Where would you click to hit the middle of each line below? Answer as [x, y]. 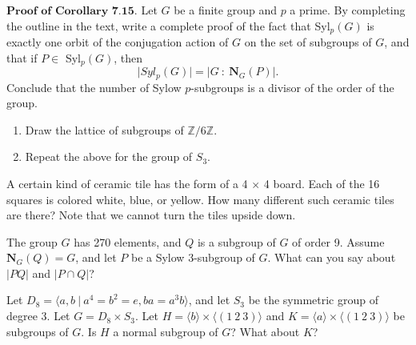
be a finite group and [225, 10]
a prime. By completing [348, 10]
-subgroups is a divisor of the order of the [292, 87]
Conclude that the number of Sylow [94, 87]
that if [22, 57]
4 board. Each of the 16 [322, 183]
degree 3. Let [38, 316]
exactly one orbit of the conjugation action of [118, 42]
